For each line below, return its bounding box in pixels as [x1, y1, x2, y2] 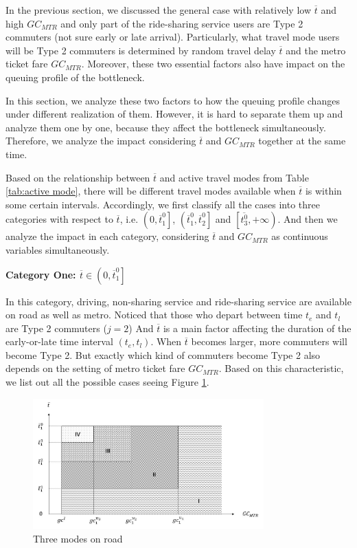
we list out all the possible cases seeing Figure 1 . [5, 375, 209, 389]
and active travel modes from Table [159, 170, 309, 184]
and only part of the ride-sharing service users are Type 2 [60, 16, 303, 30]
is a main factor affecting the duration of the [163, 320, 352, 335]
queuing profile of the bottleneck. [5, 69, 145, 84]
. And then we [277, 212, 338, 226]
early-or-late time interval [5, 334, 113, 349]
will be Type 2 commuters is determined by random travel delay [5, 43, 276, 57]
